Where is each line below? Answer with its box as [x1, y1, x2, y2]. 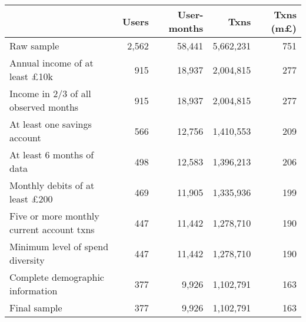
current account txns [9, 223, 95, 236]
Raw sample [9, 39, 59, 52]
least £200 [9, 192, 53, 205]
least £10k [9, 69, 53, 83]
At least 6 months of [9, 148, 94, 161]
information [9, 284, 58, 297]
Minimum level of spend [9, 240, 109, 253]
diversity [9, 253, 45, 267]
